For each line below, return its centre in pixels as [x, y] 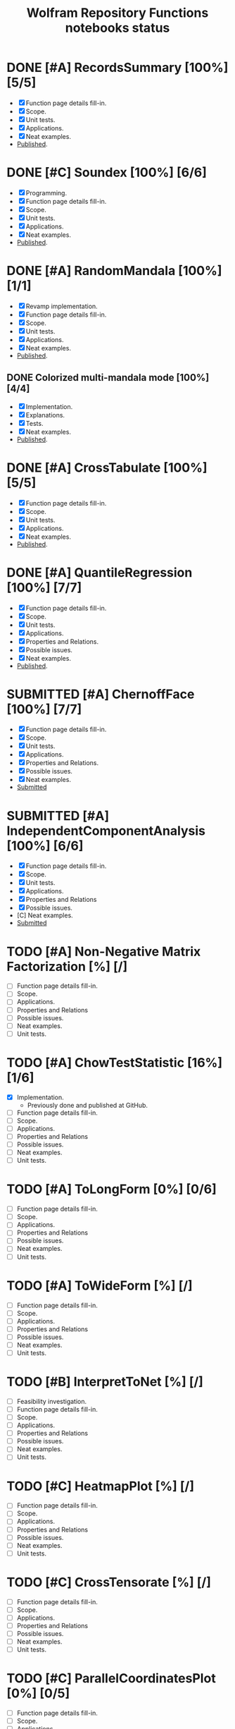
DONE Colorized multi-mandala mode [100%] [108, 378]
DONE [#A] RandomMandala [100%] [114, 271]
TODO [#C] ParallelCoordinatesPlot [111, 1679]
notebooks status [118, 28]
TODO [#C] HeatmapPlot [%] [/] [101, 1486]
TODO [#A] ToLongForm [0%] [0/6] [112, 1189]
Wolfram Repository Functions [118, 13]
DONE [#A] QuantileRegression [100, 572]
